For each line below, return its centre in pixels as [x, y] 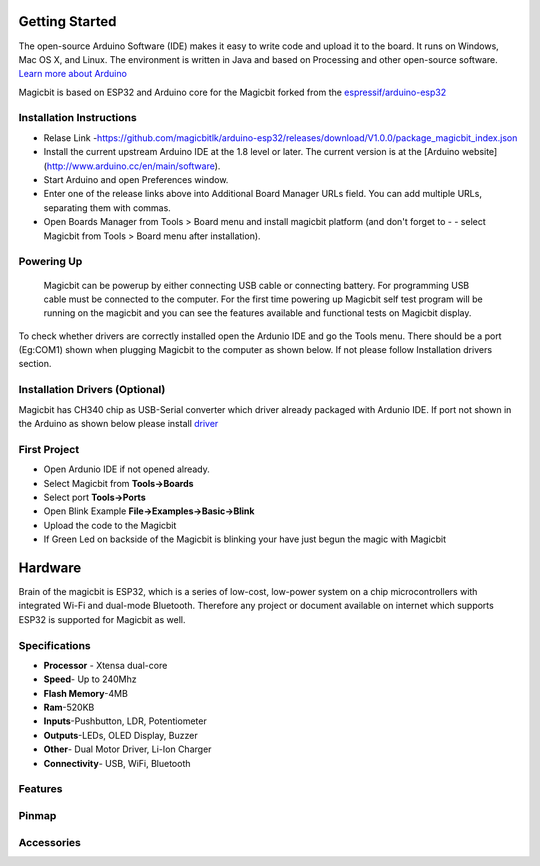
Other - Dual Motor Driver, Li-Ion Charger [127, 749]
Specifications [54, 645]
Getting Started [67, 21]
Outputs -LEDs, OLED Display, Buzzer [121, 735]
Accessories [50, 842]
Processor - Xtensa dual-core [105, 665]
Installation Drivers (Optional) [92, 390]
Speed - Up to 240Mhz [90, 679]
